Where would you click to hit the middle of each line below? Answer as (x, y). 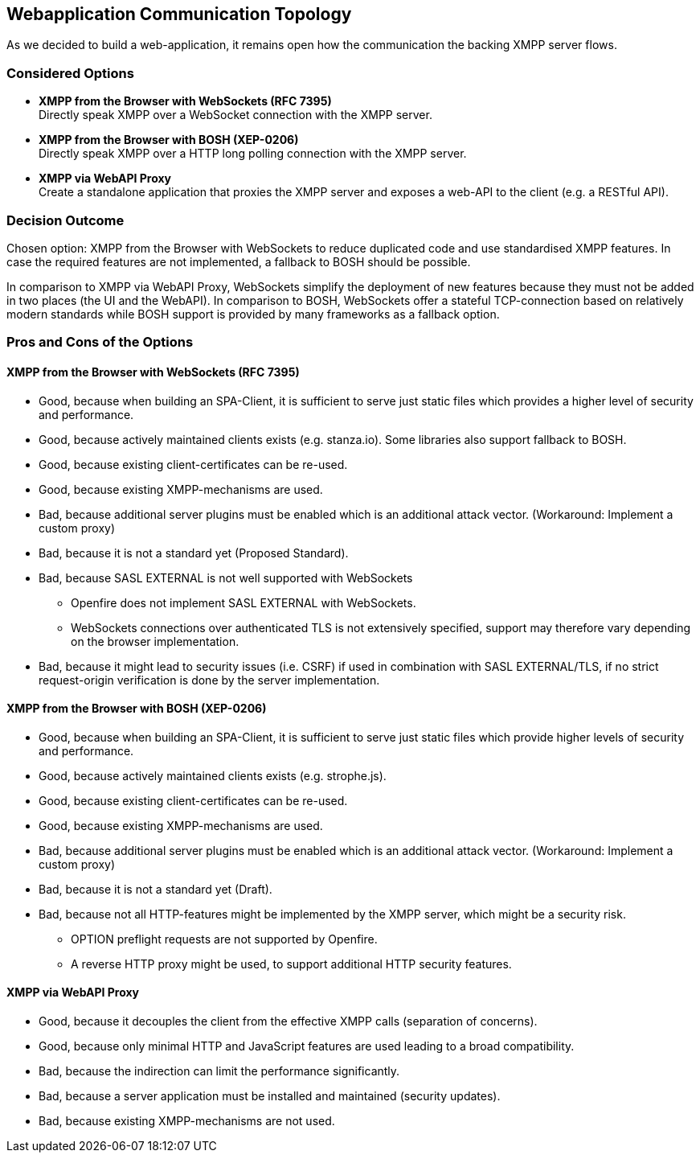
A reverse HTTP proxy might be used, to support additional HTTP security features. (291, 964)
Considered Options (70, 73)
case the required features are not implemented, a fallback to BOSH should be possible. (239, 261)
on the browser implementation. (155, 641)
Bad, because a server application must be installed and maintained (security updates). (270, 1095)
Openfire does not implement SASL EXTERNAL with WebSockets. (244, 602)
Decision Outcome (65, 220)
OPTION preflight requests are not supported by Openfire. (224, 939)
